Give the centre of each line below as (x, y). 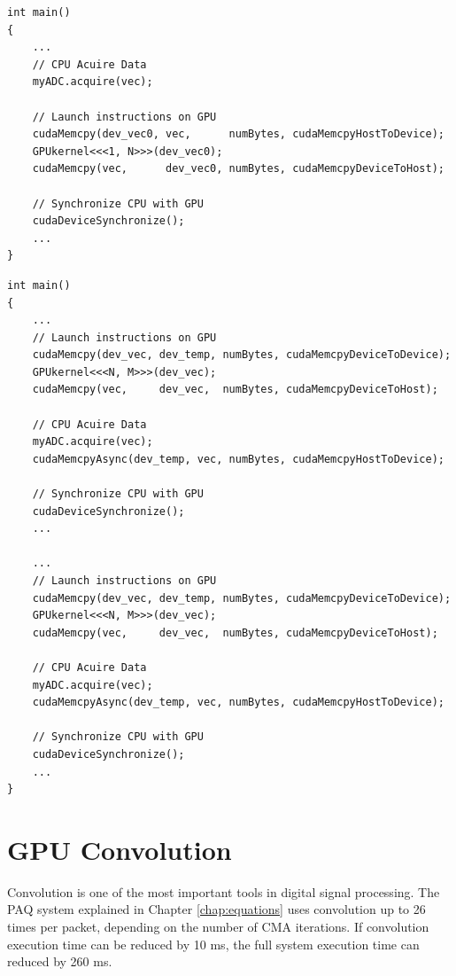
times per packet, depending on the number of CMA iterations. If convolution (218, 927)
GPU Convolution (120, 849)
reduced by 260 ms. (60, 961)
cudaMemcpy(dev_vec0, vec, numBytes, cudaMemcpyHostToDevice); (238, 134)
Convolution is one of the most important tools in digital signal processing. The (224, 891)
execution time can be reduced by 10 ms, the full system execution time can (213, 944)
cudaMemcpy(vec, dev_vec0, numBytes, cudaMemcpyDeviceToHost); (238, 169)
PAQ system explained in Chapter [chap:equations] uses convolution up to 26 (216, 909)
